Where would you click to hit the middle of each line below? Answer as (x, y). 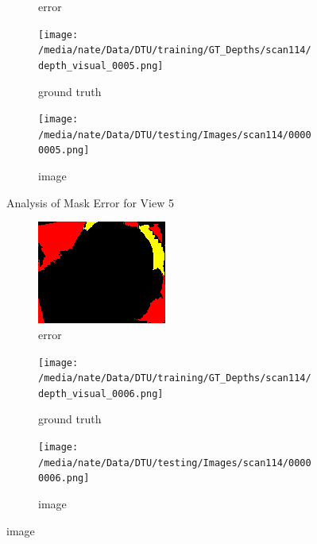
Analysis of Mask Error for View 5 (90, 202)
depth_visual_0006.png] (101, 394)
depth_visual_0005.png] (101, 66)
